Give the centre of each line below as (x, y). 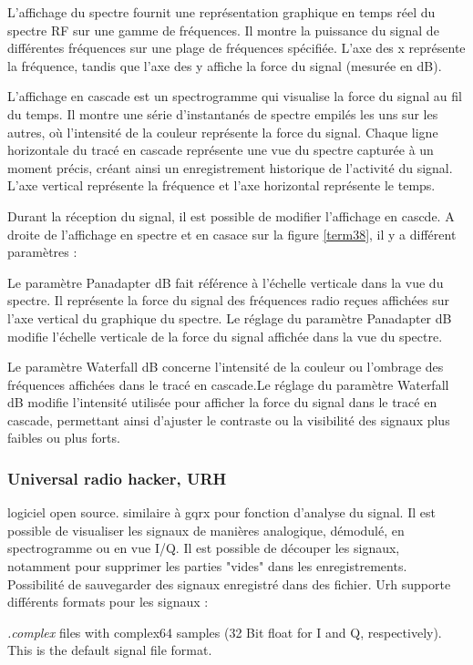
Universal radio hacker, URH (117, 478)
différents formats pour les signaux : (108, 602)
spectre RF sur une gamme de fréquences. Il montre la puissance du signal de (223, 30)
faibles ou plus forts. (64, 438)
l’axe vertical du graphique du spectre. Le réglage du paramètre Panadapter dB (230, 317)
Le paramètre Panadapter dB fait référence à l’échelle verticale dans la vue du (226, 282)
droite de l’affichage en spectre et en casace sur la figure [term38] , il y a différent (232, 234)
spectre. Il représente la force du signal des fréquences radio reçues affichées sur (229, 300)
